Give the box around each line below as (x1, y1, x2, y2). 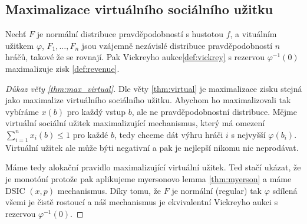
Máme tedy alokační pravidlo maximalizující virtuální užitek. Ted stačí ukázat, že (5, 161, 301, 173)
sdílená (272, 184, 298, 196)
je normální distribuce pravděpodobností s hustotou (37, 28, 223, 40)
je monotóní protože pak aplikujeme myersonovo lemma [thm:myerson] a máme (5, 172, 292, 185)
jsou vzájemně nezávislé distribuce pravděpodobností (81, 39, 273, 51)
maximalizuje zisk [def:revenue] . (5, 62, 120, 74)
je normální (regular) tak (171, 184, 262, 196)
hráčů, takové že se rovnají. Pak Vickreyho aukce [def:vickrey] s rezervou (5, 51, 265, 63)
